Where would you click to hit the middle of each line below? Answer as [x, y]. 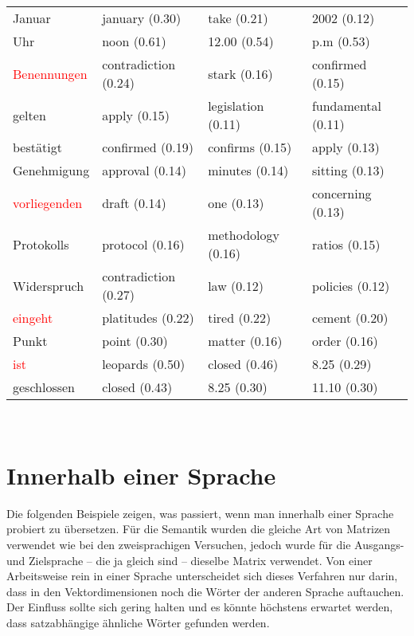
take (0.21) [238, 18]
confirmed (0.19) [148, 147]
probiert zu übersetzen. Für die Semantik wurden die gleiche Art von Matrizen [199, 529]
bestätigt [37, 147]
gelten [29, 115]
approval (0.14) [144, 170]
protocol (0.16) [143, 244]
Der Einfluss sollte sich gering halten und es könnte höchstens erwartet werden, [200, 607]
